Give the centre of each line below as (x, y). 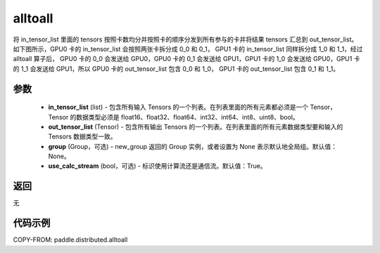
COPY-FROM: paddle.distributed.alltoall (70, 240)
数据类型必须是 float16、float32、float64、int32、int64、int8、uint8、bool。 (188, 117)
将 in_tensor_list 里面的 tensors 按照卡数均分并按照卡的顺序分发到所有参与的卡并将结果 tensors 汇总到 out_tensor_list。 (185, 39)
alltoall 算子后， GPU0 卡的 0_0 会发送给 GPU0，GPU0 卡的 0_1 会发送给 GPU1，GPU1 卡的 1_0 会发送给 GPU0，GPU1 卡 (186, 59)
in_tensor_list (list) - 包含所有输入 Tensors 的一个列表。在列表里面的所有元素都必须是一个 (178, 107)
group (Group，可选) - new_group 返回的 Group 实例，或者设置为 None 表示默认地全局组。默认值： (193, 146)
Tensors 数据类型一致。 (82, 136)
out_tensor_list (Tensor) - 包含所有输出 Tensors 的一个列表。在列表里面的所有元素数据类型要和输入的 (196, 126)
